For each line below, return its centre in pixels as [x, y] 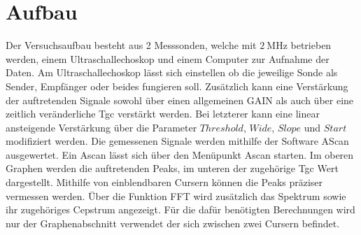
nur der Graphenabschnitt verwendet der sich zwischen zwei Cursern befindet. [173, 223]
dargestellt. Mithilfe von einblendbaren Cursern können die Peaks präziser [164, 182]
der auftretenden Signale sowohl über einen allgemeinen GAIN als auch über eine [180, 100]
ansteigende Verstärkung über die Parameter [101, 127]
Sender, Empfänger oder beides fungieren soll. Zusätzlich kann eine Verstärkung [177, 86]
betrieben [311, 45]
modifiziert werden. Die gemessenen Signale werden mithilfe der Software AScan [177, 141]
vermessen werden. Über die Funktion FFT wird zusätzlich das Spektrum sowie [176, 195]
